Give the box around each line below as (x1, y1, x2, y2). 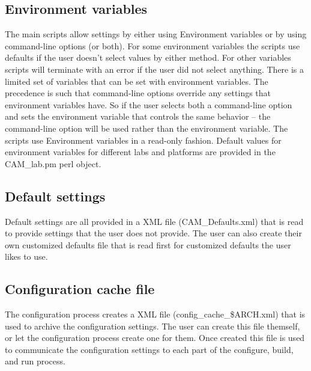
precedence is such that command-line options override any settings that (5, 87, 271, 99)
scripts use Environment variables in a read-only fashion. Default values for (5, 133, 282, 146)
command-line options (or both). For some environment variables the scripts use (5, 39, 300, 52)
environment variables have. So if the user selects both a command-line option (5, 98, 292, 111)
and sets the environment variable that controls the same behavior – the (5, 110, 271, 123)
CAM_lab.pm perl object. (5, 157, 101, 170)
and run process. (5, 355, 65, 367)
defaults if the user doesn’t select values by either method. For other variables (5, 51, 291, 64)
